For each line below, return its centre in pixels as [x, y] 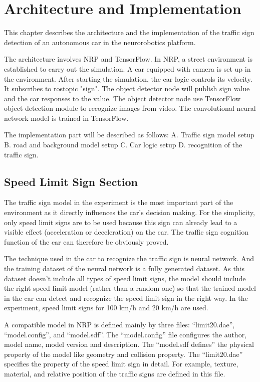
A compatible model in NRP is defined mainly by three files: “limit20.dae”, [119, 324]
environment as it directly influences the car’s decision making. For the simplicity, [129, 212]
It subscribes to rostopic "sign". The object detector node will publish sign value [127, 88]
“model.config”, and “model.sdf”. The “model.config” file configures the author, [125, 334]
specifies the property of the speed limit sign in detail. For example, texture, [121, 364]
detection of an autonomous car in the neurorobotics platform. [100, 42]
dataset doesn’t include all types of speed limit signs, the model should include [125, 278]
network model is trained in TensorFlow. [66, 118]
